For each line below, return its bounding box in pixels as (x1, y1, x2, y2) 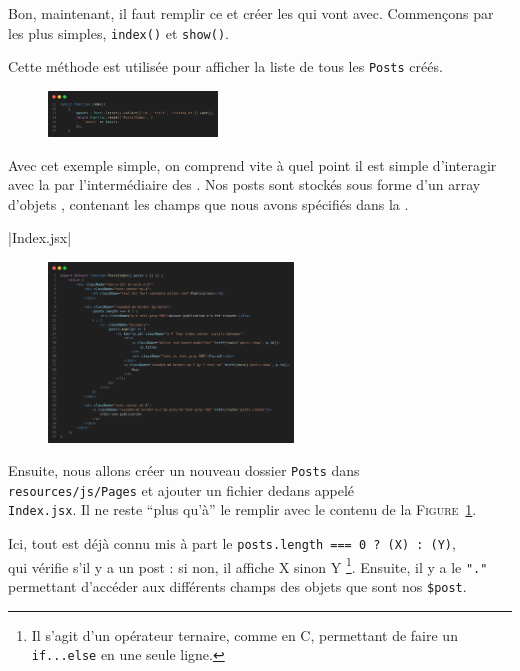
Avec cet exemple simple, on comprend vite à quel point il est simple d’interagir (8, 154, 497, 175)
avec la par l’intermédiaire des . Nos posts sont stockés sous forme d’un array (8, 174, 481, 195)
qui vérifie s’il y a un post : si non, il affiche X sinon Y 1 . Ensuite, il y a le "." (8, 553, 488, 577)
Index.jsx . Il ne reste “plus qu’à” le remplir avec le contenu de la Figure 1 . (8, 499, 477, 520)
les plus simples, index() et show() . (8, 22, 229, 43)
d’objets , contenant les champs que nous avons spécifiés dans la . (8, 193, 409, 214)
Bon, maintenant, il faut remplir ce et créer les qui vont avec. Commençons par (8, 3, 494, 23)
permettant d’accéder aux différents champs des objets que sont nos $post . (8, 576, 467, 597)
